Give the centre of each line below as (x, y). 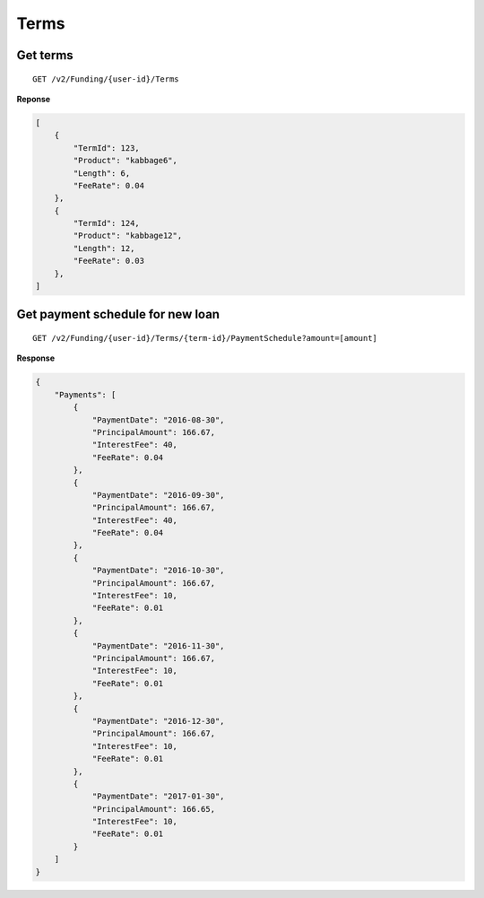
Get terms (45, 55)
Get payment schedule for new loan (118, 314)
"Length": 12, (104, 248)
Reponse (34, 99)
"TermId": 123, (107, 148)
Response (36, 358)
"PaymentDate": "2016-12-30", (158, 721)
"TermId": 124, (107, 223)
